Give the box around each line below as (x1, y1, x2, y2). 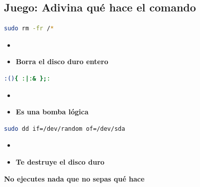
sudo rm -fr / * (4, 25, 54, 32)
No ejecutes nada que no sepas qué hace (4, 173, 145, 184)
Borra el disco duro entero (15, 56, 108, 67)
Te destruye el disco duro (15, 156, 104, 167)
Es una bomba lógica (15, 106, 89, 117)
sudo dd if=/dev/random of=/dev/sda (4, 125, 125, 132)
